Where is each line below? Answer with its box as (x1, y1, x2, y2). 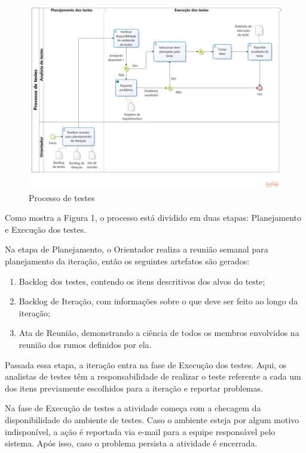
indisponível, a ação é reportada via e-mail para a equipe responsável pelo (5, 425, 276, 437)
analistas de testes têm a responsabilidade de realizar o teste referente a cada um (5, 370, 301, 383)
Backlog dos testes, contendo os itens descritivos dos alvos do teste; (19, 275, 265, 287)
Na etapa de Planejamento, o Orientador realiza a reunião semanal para (5, 243, 268, 255)
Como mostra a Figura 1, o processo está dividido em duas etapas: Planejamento (5, 211, 301, 224)
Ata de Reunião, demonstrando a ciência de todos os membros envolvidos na (19, 326, 299, 339)
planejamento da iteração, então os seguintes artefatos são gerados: (5, 255, 250, 267)
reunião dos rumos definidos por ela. (19, 338, 152, 350)
